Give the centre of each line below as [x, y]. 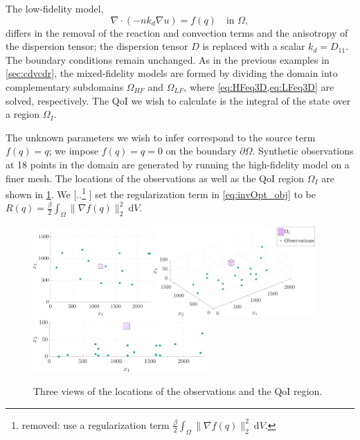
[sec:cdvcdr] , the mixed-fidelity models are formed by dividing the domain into [172, 73]
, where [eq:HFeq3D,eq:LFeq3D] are [259, 86]
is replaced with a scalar [254, 46]
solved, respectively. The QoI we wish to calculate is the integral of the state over [178, 100]
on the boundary [201, 151]
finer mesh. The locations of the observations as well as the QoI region [155, 178]
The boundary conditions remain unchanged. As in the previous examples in [168, 59]
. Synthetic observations [303, 151]
